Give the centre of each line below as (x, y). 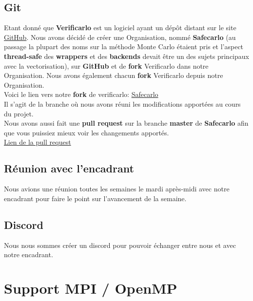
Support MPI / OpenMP (91, 288)
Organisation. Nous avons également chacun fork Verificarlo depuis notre (114, 75)
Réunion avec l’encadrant (69, 168)
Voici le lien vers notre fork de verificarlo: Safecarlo (81, 94)
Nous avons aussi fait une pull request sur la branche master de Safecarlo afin (126, 123)
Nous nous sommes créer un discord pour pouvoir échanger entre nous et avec (120, 245)
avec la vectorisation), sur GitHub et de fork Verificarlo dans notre (106, 66)
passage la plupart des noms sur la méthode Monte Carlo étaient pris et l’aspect (124, 47)
